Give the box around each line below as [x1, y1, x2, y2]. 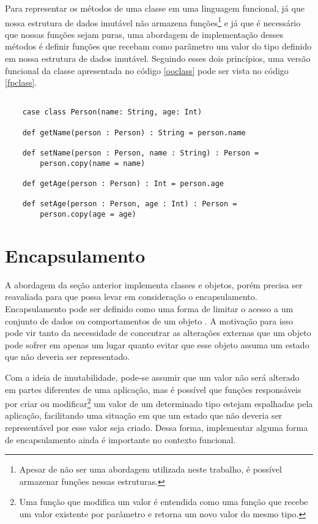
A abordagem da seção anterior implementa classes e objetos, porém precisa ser [5, 278, 303, 291]
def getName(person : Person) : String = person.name [22, 128, 246, 137]
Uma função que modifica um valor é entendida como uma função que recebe [19, 495, 308, 508]
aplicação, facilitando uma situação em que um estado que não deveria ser [5, 409, 283, 422]
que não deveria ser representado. [5, 350, 130, 363]
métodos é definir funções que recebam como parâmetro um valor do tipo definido [5, 40, 312, 53]
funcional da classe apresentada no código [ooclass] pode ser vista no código [5, 64, 289, 77]
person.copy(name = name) [40, 159, 146, 168]
